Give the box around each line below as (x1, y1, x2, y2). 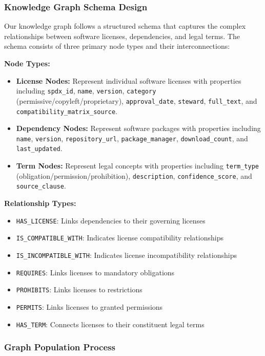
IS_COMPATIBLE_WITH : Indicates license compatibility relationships (16, 232, 223, 243)
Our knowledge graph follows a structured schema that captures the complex (4, 21, 246, 31)
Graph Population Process (4, 341, 115, 353)
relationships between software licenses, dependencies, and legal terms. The (4, 30, 240, 41)
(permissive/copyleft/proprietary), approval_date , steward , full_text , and (16, 95, 257, 106)
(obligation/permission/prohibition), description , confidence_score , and (16, 170, 252, 181)
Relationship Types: (4, 198, 76, 209)
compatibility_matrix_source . (16, 105, 117, 116)
